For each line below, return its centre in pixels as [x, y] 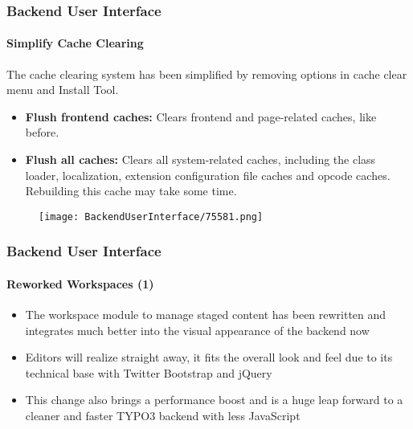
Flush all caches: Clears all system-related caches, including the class [200, 159]
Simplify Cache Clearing [75, 43]
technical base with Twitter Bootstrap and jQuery [149, 372]
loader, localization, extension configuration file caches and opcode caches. [208, 175]
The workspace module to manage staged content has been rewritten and [206, 315]
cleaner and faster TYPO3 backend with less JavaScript [163, 416]
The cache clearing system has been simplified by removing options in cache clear [207, 74]
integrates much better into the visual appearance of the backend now [197, 330]
